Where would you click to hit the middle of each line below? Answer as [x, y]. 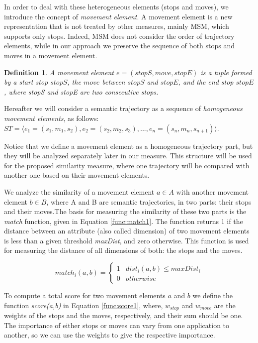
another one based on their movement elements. [77, 175]
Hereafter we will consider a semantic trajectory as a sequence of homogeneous [123, 108]
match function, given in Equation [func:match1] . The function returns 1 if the [124, 221]
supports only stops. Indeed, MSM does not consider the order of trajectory [119, 36]
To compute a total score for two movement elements [85, 295]
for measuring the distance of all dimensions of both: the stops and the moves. [123, 250]
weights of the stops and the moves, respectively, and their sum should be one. [124, 315]
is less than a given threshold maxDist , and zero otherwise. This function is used [127, 240]
